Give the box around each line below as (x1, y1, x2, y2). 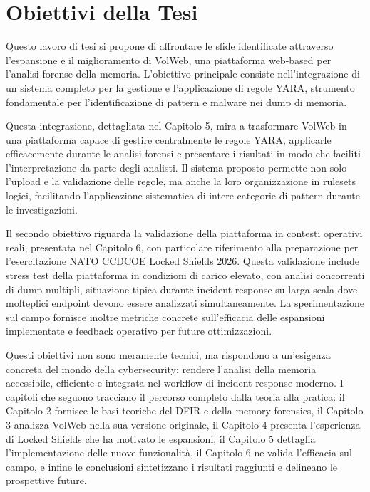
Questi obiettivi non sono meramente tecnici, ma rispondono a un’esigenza (6, 347, 331, 362)
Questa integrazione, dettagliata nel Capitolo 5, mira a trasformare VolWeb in (6, 118, 347, 133)
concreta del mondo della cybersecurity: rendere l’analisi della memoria (6, 361, 317, 376)
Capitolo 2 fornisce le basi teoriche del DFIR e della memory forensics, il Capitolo (6, 403, 364, 418)
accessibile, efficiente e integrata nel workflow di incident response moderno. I (6, 375, 344, 390)
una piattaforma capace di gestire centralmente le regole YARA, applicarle (6, 132, 332, 147)
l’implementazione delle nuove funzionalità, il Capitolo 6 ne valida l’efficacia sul (6, 445, 352, 460)
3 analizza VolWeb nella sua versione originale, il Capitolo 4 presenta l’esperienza (6, 417, 361, 431)
